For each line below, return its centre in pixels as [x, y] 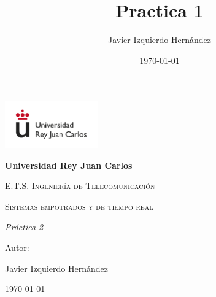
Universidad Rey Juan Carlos [69, 165]
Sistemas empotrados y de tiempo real [79, 206]
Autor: [17, 248]
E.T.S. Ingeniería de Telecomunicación [80, 186]
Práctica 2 [24, 227]
